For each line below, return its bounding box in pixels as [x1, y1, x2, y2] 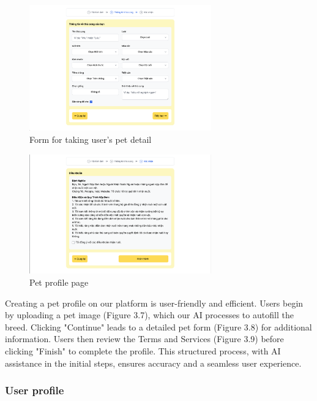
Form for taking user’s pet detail [29, 133, 152, 146]
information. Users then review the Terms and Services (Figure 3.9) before [5, 332, 284, 345]
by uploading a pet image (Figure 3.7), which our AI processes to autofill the [5, 308, 294, 321]
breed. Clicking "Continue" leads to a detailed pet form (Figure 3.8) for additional [5, 320, 312, 333]
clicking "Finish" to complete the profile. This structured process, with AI [5, 345, 281, 357]
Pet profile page [29, 276, 89, 289]
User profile [5, 383, 64, 398]
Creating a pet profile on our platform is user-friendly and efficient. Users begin [5, 296, 304, 309]
